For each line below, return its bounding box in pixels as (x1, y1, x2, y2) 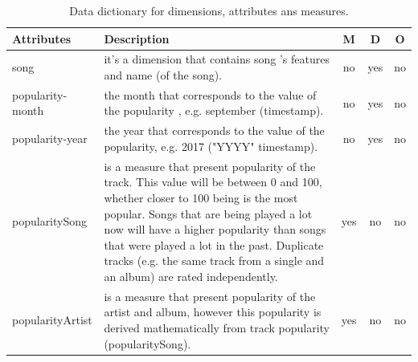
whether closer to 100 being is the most (104, 189, 298, 205)
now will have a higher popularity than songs (104, 221, 326, 238)
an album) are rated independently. (104, 267, 278, 284)
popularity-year (12, 130, 88, 147)
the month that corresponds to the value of (104, 86, 317, 103)
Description (104, 30, 170, 47)
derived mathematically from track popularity (104, 319, 330, 336)
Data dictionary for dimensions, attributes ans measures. (69, 2, 349, 18)
